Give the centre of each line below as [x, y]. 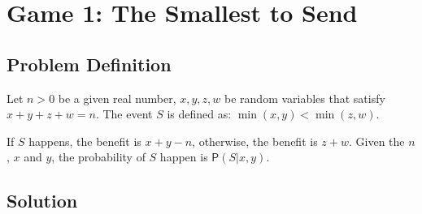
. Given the [377, 141]
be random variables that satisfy [305, 98]
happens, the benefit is [85, 141]
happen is [184, 157]
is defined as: [199, 114]
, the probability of [98, 157]
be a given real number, [117, 98]
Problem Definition [89, 64]
